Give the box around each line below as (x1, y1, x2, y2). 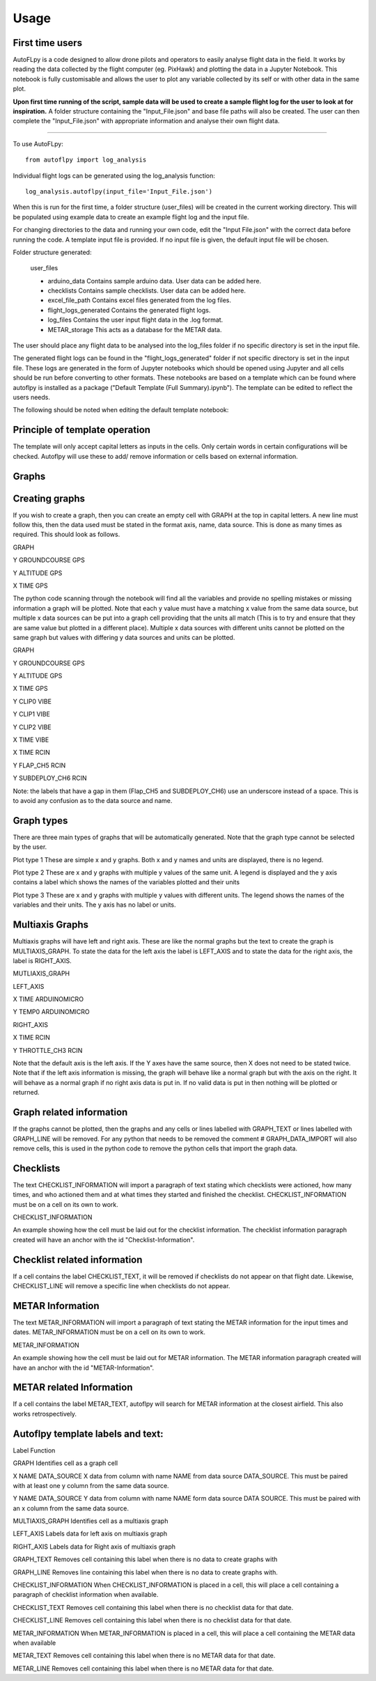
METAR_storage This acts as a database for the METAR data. (47, 325, 222, 334)
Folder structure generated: (13, 248, 92, 256)
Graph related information (13, 1107, 128, 1118)
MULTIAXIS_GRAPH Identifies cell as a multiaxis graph (13, 1517, 169, 1525)
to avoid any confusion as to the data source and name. (13, 796, 173, 804)
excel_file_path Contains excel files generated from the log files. (47, 296, 232, 304)
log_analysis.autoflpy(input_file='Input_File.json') (25, 187, 212, 195)
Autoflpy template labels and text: (13, 1428, 164, 1439)
